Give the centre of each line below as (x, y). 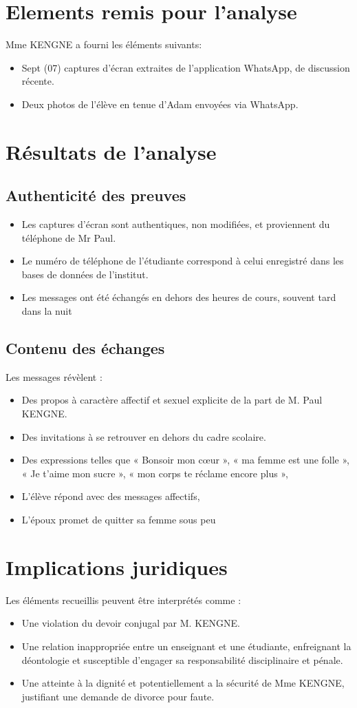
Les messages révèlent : (54, 376)
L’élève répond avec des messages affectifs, (111, 496)
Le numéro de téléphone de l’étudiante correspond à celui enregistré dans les (183, 261)
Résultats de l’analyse (111, 151)
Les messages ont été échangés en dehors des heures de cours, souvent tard (179, 297)
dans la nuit (47, 311)
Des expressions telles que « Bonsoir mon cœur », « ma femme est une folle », (186, 460)
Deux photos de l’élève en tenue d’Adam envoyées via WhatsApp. (160, 104)
